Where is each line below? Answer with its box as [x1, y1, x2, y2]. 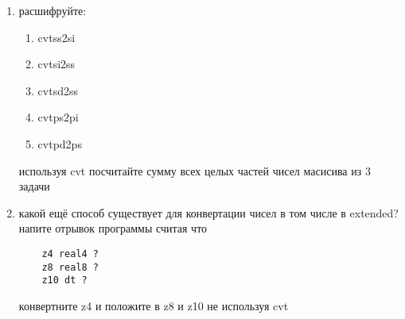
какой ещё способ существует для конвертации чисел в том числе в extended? [18, 204, 399, 221]
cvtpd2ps [37, 135, 82, 152]
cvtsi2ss [37, 56, 76, 72]
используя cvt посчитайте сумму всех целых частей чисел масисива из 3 [18, 162, 371, 179]
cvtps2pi [37, 109, 79, 125]
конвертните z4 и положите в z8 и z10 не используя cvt [18, 297, 289, 313]
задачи [18, 178, 50, 194]
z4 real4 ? [41, 248, 99, 259]
